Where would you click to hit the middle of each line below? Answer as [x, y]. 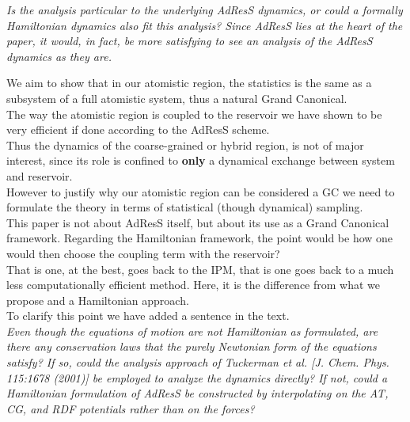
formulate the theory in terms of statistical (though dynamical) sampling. [185, 207]
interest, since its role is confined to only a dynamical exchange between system [201, 160]
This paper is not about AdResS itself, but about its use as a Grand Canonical [198, 222]
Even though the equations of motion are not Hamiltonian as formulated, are [192, 331]
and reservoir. [40, 175]
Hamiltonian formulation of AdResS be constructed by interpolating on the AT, [197, 393]
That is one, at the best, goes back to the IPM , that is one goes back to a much [200, 269]
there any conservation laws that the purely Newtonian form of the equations [192, 346]
